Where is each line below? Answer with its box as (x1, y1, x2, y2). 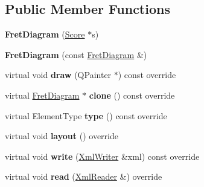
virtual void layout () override (5, 130, 118, 142)
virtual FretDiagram (5, 88, 80, 101)
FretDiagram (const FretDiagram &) (5, 48, 147, 61)
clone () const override (89, 88, 175, 101)
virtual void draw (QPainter (5, 68, 112, 81)
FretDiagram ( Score (5, 28, 85, 41)
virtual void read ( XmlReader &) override (5, 170, 162, 183)
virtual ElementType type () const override (5, 109, 167, 122)
